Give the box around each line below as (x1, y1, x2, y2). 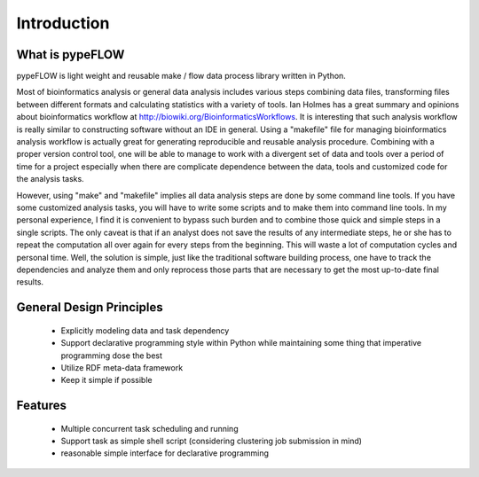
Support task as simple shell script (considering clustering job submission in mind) (60, 435, 363, 447)
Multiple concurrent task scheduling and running (60, 423, 239, 434)
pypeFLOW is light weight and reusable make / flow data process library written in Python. (16, 71, 346, 82)
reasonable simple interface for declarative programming (60, 448, 270, 458)
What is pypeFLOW (16, 47, 125, 62)
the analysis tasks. (16, 174, 84, 184)
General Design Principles (16, 300, 163, 315)
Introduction (16, 13, 110, 33)
